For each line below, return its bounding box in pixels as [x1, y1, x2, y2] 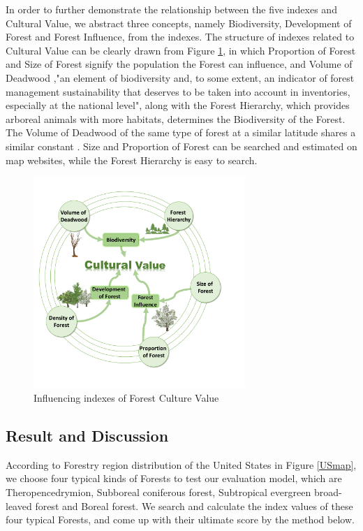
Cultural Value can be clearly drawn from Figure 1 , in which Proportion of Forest [6, 43, 356, 57]
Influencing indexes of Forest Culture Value [34, 391, 219, 405]
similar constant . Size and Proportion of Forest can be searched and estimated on [6, 138, 357, 153]
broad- [313, 485, 342, 500]
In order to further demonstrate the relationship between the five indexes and [6, 2, 337, 16]
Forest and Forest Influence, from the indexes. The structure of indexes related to [6, 29, 355, 44]
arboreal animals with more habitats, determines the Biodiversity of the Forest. [6, 111, 346, 126]
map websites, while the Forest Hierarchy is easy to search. [6, 152, 258, 167]
